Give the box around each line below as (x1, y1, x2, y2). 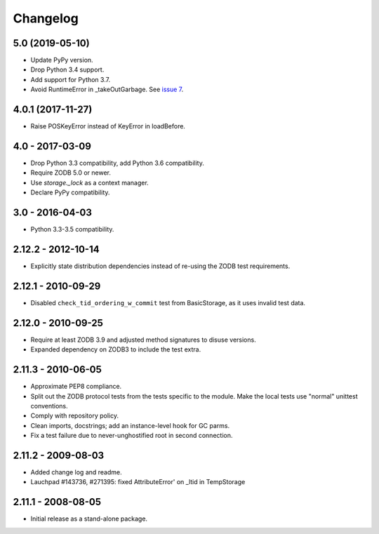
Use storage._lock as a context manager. (30, 178, 149, 187)
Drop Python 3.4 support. (30, 65, 105, 74)
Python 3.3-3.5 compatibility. (30, 225, 114, 234)
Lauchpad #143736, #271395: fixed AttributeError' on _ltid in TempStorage (30, 478, 246, 486)
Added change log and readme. (30, 468, 122, 476)
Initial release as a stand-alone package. (30, 514, 147, 523)
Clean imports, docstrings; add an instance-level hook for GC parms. (30, 421, 230, 429)
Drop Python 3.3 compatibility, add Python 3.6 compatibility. (30, 159, 205, 168)
